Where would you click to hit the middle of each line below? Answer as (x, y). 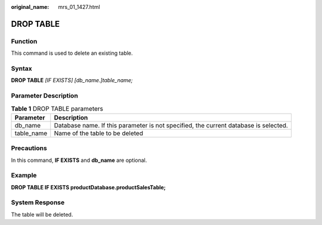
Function (24, 41)
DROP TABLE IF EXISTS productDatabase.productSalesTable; (89, 187)
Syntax (21, 68)
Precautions (29, 148)
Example (24, 176)
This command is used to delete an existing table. (72, 53)
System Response (38, 202)
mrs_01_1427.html (79, 7)
